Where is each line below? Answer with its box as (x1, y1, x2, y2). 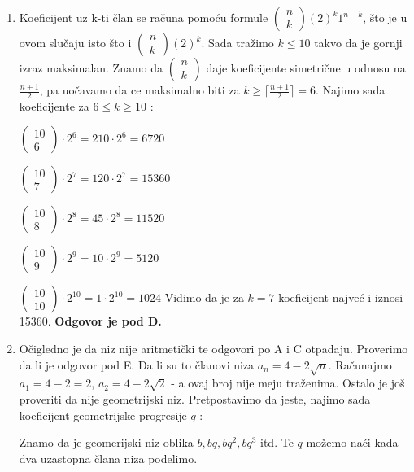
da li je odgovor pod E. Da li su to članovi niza (19, 356, 255, 373)
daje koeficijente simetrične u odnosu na (206, 59, 406, 76)
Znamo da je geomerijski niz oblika (19, 434, 194, 451)
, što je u (363, 9, 407, 25)
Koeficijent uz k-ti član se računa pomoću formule (19, 9, 268, 25)
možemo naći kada (306, 434, 399, 451)
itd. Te (260, 434, 294, 451)
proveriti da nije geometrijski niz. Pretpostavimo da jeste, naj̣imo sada (19, 390, 371, 407)
